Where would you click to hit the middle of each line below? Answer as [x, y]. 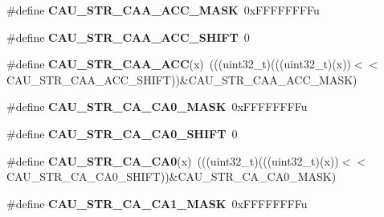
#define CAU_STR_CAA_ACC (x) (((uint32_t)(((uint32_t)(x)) [179, 64]
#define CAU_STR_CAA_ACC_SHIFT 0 [128, 37]
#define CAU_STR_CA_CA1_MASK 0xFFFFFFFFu [157, 203]
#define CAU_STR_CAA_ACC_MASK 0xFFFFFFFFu [163, 10]
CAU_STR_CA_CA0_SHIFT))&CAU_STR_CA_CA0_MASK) [172, 176]
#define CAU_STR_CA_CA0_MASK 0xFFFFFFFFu [157, 106]
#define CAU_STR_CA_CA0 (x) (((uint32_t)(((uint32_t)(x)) [173, 160]
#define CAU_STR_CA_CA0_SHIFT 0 [122, 133]
